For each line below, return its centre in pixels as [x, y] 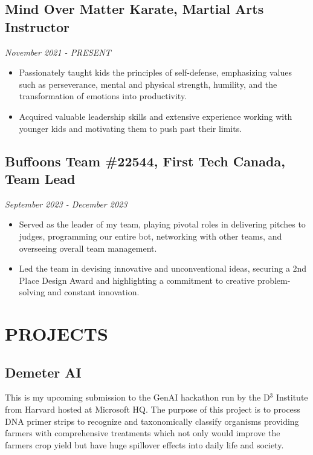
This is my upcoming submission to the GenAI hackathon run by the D [137, 397]
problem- [274, 280]
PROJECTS [56, 334]
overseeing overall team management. [88, 248]
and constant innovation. [93, 292]
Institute [292, 397]
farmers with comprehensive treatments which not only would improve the [143, 433]
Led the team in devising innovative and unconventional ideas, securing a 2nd [163, 268]
